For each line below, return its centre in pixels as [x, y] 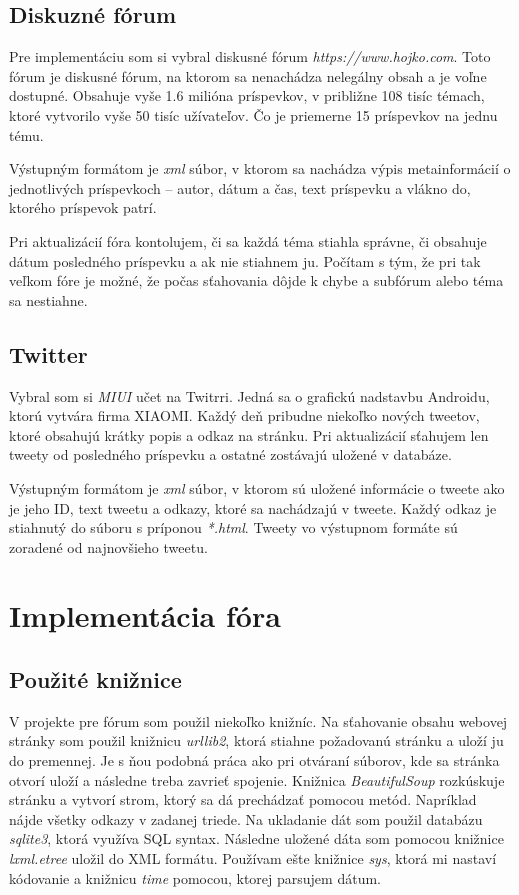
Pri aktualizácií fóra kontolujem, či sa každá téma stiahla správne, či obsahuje [248, 240]
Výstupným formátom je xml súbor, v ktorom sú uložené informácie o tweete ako [257, 487]
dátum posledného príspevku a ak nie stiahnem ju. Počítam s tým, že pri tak [245, 260]
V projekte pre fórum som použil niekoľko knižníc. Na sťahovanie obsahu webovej [258, 720]
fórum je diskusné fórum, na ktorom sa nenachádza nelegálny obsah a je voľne [248, 75]
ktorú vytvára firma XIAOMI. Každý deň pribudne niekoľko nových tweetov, [244, 415]
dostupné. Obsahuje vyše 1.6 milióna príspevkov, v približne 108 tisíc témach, [247, 95]
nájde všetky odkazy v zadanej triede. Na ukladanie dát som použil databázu [246, 818]
